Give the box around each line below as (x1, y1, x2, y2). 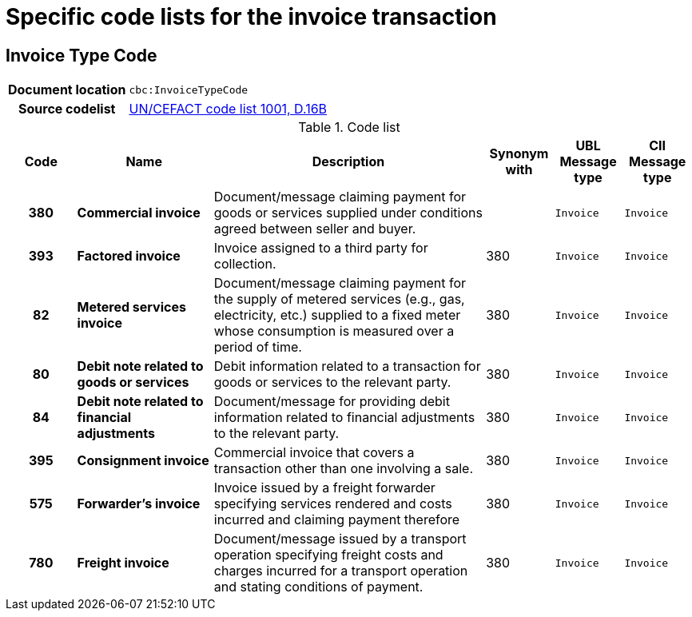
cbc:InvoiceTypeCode (129, 83, 249, 96)
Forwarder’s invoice (77, 496, 201, 512)
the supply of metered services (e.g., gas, (213, 291, 465, 308)
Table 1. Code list (298, 119, 400, 136)
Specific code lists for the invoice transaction (6, 3, 497, 30)
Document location (8, 82, 126, 98)
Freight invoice (77, 555, 169, 571)
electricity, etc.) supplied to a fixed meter (213, 307, 461, 324)
